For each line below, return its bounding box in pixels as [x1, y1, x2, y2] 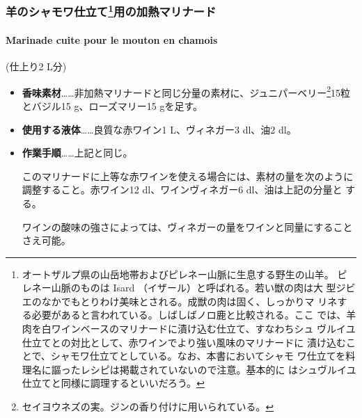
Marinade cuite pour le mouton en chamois [6, 32, 218, 47]
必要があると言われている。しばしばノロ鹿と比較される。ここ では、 [31, 307, 347, 322]
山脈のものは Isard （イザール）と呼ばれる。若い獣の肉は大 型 [51, 280, 336, 295]
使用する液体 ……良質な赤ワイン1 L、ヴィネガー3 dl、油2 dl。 [22, 122, 297, 136]
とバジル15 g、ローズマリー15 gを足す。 [22, 98, 203, 113]
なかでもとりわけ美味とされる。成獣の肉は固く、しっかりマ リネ [41, 294, 338, 308]
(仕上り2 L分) [6, 59, 67, 74]
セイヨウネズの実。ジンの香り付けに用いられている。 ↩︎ [22, 399, 274, 414]
